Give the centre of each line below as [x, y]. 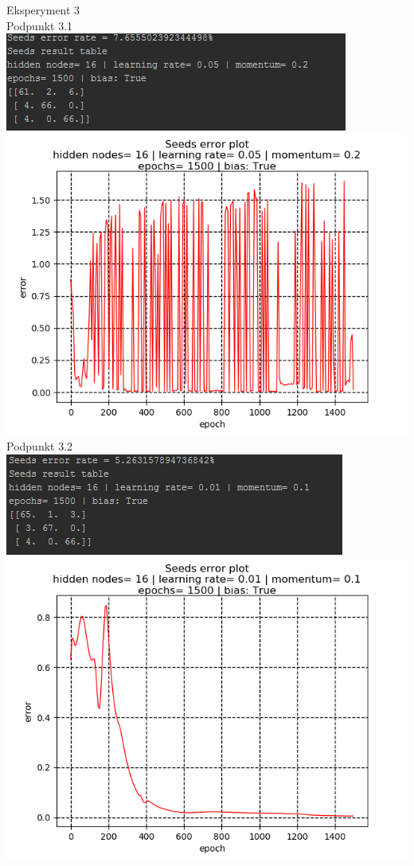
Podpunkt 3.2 [40, 446]
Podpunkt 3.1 [40, 25]
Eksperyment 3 [43, 10]
